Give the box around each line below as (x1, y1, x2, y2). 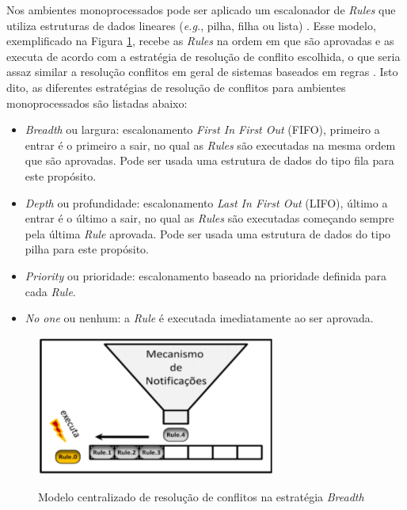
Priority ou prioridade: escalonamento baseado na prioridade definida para (25, 267, 386, 284)
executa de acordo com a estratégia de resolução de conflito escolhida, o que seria (6, 48, 401, 64)
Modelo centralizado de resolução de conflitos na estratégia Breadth (38, 488, 364, 504)
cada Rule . (25, 283, 76, 299)
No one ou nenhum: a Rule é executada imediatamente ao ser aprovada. (25, 310, 374, 326)
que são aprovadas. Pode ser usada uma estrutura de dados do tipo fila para (25, 152, 394, 169)
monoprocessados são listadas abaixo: (6, 94, 188, 111)
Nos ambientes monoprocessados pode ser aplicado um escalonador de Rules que (6, 2, 396, 17)
